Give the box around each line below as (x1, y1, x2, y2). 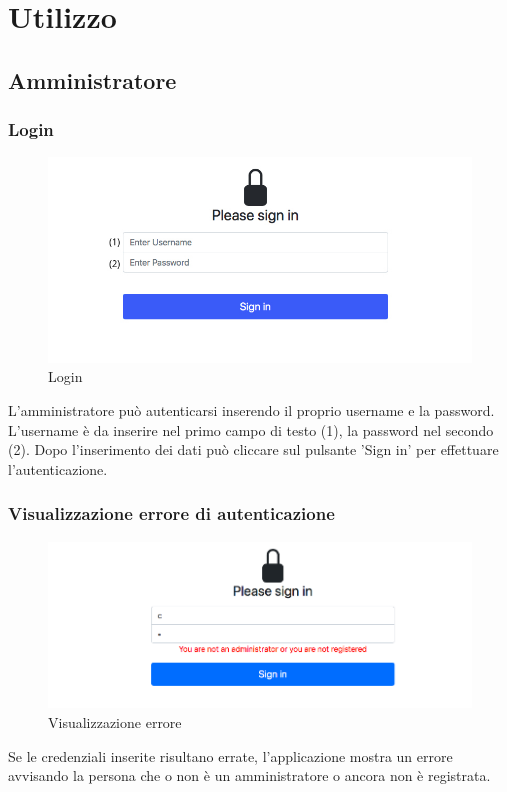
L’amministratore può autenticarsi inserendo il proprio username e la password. (8, 399, 495, 420)
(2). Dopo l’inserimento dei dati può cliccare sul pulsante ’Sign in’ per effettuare (8, 439, 499, 460)
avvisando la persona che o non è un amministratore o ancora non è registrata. (8, 765, 491, 786)
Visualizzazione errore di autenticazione (8, 501, 335, 526)
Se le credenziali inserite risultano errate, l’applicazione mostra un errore (8, 745, 453, 766)
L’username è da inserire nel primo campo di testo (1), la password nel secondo (8, 419, 494, 440)
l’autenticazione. (8, 458, 108, 479)
